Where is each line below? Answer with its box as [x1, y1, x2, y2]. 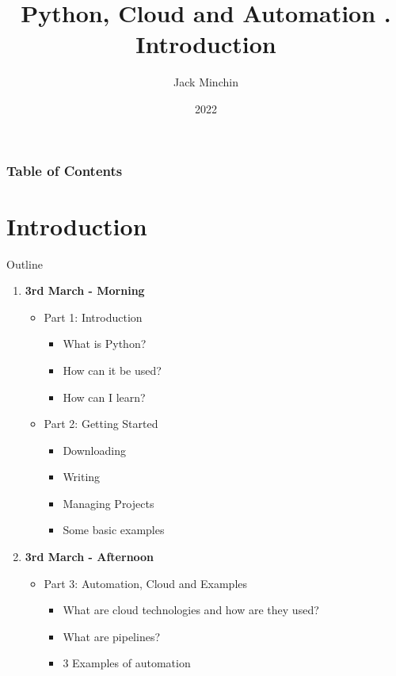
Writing [63, 468, 101, 485]
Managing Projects [63, 495, 154, 511]
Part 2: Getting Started [44, 415, 158, 432]
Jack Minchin [173, 74, 238, 90]
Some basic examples [63, 521, 165, 538]
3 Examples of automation [63, 655, 191, 671]
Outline [6, 255, 43, 272]
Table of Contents [6, 160, 123, 180]
